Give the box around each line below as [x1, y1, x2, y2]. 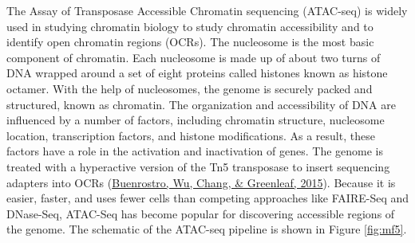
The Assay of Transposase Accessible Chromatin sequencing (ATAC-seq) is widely [6, 2, 408, 18]
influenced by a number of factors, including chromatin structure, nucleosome [6, 112, 385, 128]
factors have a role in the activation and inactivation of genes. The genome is [6, 143, 383, 159]
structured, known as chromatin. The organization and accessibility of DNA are [6, 96, 396, 112]
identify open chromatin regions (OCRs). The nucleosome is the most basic [6, 33, 374, 50]
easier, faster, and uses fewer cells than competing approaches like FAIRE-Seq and [6, 190, 409, 206]
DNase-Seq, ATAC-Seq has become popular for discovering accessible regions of [6, 205, 395, 221]
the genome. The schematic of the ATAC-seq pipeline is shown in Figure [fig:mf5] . [6, 221, 407, 237]
